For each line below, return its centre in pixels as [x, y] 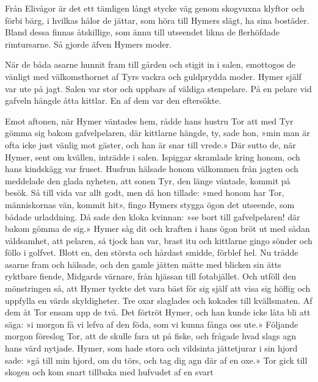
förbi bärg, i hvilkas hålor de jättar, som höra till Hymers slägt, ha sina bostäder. [157, 20]
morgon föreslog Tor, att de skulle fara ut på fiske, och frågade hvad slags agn [150, 336]
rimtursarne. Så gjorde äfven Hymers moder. [89, 44]
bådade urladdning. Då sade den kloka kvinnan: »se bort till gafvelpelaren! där [153, 216]
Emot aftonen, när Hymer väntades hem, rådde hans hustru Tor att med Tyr [149, 121]
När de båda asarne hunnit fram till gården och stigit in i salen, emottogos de [150, 64]
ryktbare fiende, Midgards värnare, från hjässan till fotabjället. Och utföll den [150, 276]
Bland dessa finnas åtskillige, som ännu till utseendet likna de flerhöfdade [142, 32]
